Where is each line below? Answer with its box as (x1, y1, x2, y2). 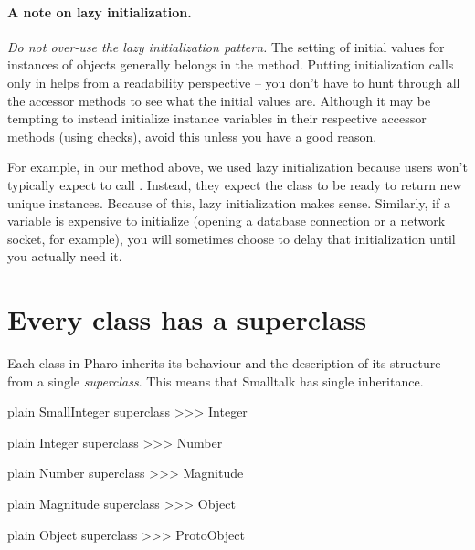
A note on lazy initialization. (7, 2, 192, 21)
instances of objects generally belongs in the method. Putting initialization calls (7, 55, 454, 74)
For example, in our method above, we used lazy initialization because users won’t (7, 157, 468, 176)
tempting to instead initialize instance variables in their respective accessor (7, 109, 427, 128)
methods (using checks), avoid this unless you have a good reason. (7, 126, 377, 145)
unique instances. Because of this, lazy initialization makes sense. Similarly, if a (7, 193, 450, 212)
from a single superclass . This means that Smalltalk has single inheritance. (7, 371, 424, 390)
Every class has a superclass (7, 301, 367, 338)
